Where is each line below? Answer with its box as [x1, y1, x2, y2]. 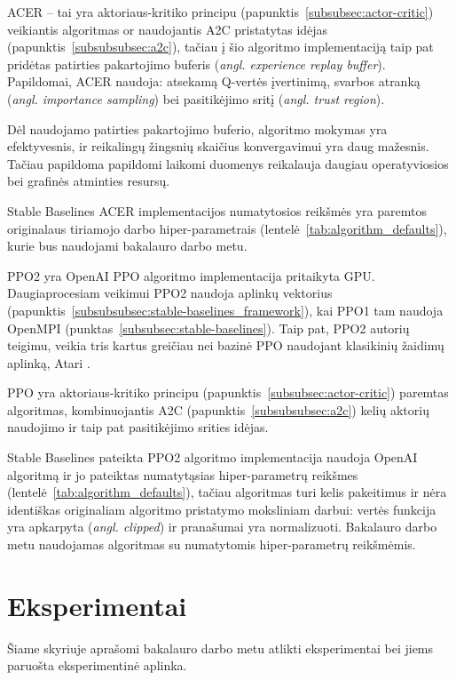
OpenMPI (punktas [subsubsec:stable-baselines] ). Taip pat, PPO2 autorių [7, 318, 410, 337]
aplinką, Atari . [7, 353, 90, 372]
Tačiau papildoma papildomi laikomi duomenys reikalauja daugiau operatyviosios [7, 154, 449, 172]
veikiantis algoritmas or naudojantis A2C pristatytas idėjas [7, 20, 328, 38]
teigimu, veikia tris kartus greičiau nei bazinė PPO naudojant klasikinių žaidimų [7, 336, 444, 355]
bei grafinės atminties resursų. [7, 172, 170, 190]
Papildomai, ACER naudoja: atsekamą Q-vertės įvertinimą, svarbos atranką [7, 72, 421, 91]
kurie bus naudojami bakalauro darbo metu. [7, 236, 248, 255]
